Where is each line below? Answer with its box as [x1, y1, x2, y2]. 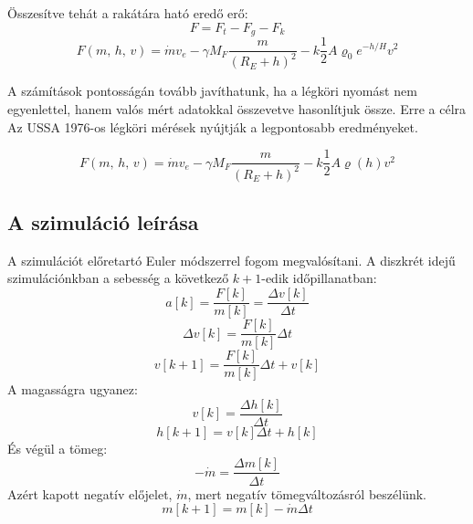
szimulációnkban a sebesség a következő [7, 268, 229, 288]
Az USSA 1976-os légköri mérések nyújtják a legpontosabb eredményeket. [7, 117, 418, 136]
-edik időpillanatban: [261, 268, 377, 288]
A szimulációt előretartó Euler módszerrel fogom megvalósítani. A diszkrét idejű [7, 250, 456, 269]
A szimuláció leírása [7, 208, 199, 236]
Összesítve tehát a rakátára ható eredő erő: [7, 4, 248, 22]
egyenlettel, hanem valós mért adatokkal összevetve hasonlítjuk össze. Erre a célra [7, 100, 467, 119]
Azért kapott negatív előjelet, [7, 484, 173, 503]
